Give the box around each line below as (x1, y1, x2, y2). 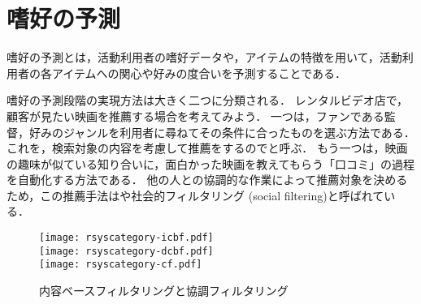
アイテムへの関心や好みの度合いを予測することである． (51, 64, 347, 81)
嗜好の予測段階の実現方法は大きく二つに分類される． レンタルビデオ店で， (7, 92, 409, 109)
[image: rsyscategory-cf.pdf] (39, 259, 202, 271)
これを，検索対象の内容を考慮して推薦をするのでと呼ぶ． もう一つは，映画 (7, 139, 408, 156)
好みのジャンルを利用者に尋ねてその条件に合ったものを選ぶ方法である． (28, 123, 415, 140)
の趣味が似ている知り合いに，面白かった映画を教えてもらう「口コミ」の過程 (7, 155, 414, 172)
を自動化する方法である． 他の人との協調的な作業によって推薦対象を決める (7, 171, 408, 188)
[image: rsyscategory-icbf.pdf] (39, 232, 214, 244)
